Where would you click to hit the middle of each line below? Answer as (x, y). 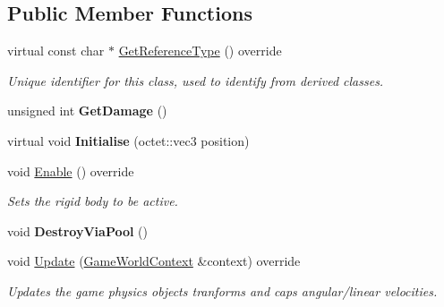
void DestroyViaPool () (78, 230)
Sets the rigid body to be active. (93, 201)
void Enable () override (71, 171)
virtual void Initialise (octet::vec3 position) (128, 140)
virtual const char (56, 51)
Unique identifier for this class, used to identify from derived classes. (196, 80)
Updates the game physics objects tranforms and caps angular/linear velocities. (222, 290)
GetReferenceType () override (200, 51)
